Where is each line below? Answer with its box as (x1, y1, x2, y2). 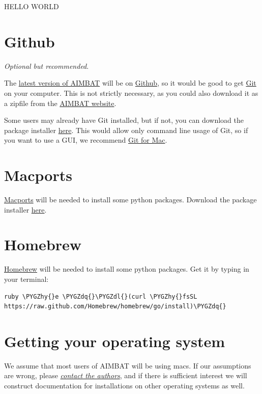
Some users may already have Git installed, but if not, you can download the (4, 115, 244, 125)
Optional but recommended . (4, 60, 89, 71)
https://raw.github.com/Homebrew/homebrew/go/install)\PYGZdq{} (4, 303, 226, 310)
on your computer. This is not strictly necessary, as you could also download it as (4, 87, 258, 98)
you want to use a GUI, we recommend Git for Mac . (4, 135, 167, 145)
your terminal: (4, 273, 49, 284)
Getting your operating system (4, 330, 225, 351)
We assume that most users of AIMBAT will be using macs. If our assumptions (4, 360, 251, 371)
